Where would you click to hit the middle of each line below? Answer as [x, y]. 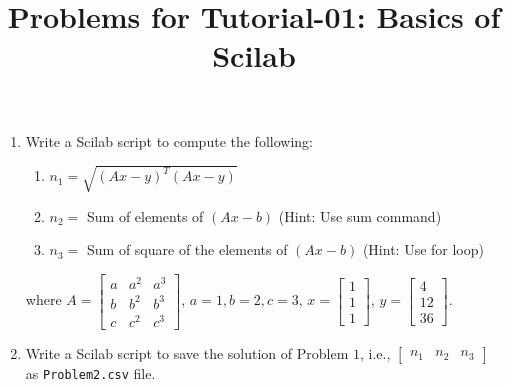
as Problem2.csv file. [90, 372]
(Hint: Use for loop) [423, 249]
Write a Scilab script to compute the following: [169, 140]
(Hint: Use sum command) [360, 215]
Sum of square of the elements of [187, 249]
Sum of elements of [145, 215]
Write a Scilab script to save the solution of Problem [187, 352]
